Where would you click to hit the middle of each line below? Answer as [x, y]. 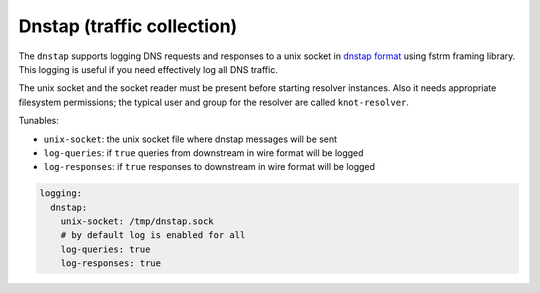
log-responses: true [111, 263]
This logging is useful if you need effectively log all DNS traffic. [148, 69]
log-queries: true [105, 249]
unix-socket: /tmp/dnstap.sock [137, 221]
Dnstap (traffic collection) [128, 26]
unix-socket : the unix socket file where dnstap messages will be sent [190, 139]
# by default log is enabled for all [153, 235]
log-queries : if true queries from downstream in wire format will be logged [203, 152]
